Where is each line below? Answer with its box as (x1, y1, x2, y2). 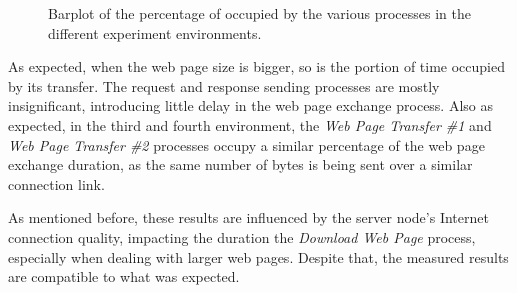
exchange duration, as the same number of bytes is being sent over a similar (8, 154, 473, 175)
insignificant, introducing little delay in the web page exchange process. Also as (8, 95, 494, 116)
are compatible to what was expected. (8, 266, 240, 287)
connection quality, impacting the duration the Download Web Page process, (8, 226, 476, 247)
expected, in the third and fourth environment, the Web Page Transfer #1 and (8, 114, 492, 135)
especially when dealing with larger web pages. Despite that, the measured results (8, 246, 509, 267)
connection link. (8, 173, 105, 194)
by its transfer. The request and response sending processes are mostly (8, 75, 440, 96)
